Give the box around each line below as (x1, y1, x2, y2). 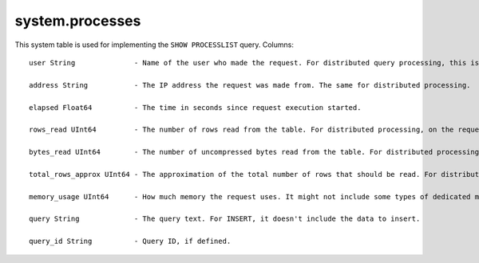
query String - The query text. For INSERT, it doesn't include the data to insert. (29, 214, 421, 223)
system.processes (14, 12, 141, 29)
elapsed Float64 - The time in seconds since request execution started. (29, 103, 362, 112)
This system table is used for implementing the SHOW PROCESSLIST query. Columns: (14, 40, 295, 49)
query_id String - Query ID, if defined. (29, 237, 232, 246)
